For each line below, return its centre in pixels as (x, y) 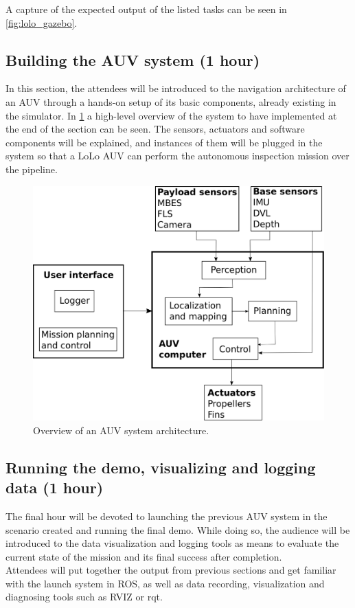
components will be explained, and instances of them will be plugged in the (164, 142)
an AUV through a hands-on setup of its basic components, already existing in (171, 101)
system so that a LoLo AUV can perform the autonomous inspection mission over (177, 156)
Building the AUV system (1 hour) (133, 59)
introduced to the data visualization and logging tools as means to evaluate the (172, 543)
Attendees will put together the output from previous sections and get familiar (171, 570)
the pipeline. (32, 169)
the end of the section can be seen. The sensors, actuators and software (155, 129)
